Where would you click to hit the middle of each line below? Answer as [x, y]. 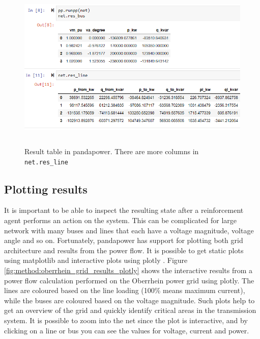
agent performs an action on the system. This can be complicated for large [120, 220]
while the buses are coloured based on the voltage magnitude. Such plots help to [129, 300]
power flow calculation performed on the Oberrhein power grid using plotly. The [129, 280]
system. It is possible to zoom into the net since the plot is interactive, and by [126, 320]
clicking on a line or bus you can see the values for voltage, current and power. [127, 330]
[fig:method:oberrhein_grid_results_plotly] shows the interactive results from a [128, 270]
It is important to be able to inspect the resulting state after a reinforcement [124, 210]
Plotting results [46, 189]
